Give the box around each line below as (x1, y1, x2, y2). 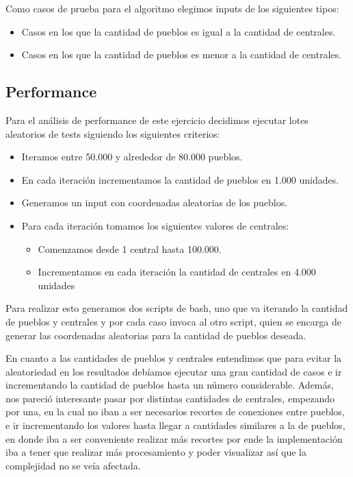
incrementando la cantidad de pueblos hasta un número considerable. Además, (5, 378, 334, 392)
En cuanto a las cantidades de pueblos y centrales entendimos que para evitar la (5, 351, 342, 365)
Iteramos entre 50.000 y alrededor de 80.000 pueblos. (21, 149, 243, 164)
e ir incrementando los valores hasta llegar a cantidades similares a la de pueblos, (5, 418, 345, 432)
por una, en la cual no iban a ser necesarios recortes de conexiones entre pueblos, (5, 404, 345, 419)
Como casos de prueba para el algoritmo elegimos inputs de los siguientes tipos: (5, 1, 339, 15)
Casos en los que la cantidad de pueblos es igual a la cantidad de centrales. (21, 24, 336, 38)
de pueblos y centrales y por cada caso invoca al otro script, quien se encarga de (5, 314, 341, 328)
